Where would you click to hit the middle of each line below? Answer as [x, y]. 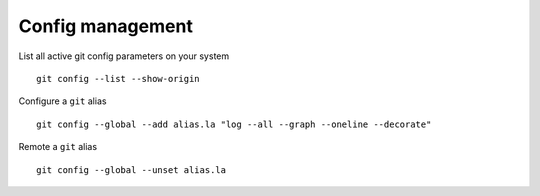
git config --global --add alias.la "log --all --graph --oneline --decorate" [234, 124]
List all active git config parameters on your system [124, 56]
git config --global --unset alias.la [131, 169]
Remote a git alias [58, 147]
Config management [106, 26]
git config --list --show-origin [118, 78]
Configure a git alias [62, 101]
